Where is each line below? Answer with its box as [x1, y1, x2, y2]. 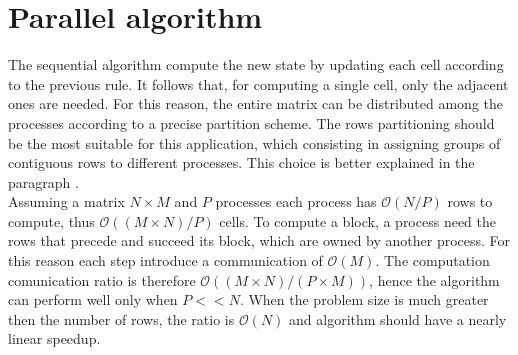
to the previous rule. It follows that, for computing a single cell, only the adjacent [8, 73, 509, 94]
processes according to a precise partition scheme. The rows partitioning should [8, 112, 495, 133]
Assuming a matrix [8, 191, 125, 212]
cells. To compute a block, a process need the [219, 210, 496, 231]
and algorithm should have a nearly [289, 308, 507, 329]
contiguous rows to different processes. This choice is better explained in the [8, 152, 475, 173]
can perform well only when [8, 289, 178, 310]
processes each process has [215, 191, 377, 212]
